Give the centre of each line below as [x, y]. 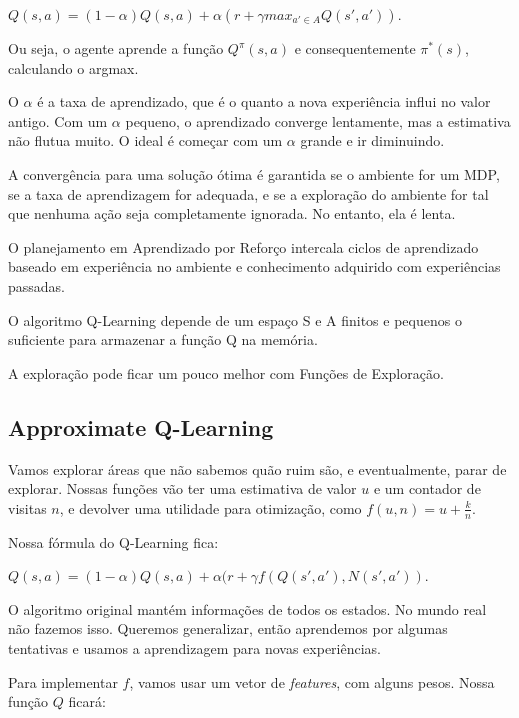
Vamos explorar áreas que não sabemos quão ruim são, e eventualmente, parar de [257, 468]
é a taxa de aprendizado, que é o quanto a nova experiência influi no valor [264, 101]
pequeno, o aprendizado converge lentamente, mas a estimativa [318, 120]
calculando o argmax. [73, 67]
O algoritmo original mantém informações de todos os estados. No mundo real [247, 608]
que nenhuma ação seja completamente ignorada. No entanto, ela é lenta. [232, 213]
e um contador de [427, 488]
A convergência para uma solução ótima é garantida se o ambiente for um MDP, [254, 173]
